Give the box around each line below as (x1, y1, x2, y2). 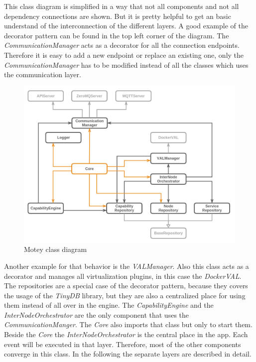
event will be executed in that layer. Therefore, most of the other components (4, 339, 241, 349)
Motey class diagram (24, 244, 87, 254)
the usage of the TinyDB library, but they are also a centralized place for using (4, 290, 246, 300)
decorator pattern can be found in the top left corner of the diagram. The (4, 30, 229, 40)
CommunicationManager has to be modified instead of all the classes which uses (4, 59, 249, 70)
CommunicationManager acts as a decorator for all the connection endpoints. (4, 40, 240, 50)
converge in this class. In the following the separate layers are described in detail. (4, 349, 252, 359)
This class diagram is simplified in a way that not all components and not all (4, 1, 239, 11)
